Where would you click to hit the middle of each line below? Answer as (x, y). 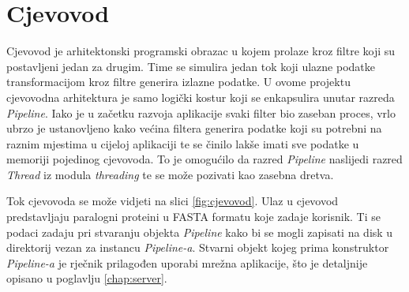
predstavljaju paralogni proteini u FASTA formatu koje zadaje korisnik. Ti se (193, 217)
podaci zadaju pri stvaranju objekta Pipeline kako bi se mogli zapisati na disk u (200, 232)
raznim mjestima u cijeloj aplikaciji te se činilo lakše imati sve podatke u (183, 143)
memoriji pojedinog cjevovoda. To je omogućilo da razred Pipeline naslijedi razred (204, 159)
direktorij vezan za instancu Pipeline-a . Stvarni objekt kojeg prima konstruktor (198, 247)
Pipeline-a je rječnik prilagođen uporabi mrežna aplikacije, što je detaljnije (187, 262)
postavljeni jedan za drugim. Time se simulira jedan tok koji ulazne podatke (191, 66)
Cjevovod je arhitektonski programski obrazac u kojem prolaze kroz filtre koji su (201, 51)
